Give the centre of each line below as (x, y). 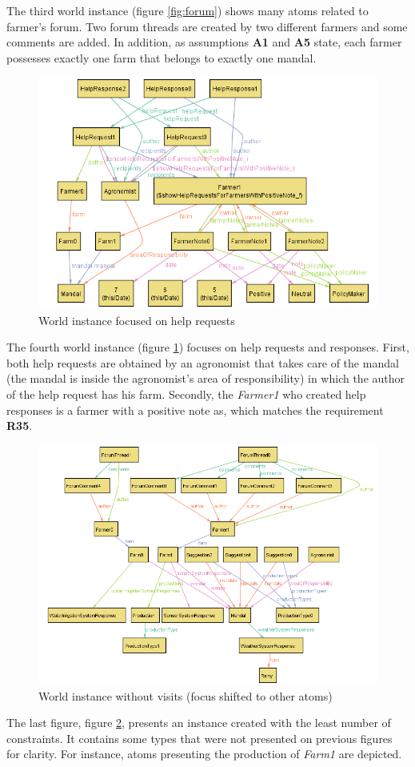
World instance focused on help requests (137, 320)
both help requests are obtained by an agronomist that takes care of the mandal (203, 362)
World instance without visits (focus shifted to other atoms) (186, 695)
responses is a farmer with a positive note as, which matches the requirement (195, 410)
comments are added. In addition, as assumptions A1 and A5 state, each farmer (204, 42)
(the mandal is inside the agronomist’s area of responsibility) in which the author (206, 378)
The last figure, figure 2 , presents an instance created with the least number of (199, 723)
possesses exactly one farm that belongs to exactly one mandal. (162, 57)
